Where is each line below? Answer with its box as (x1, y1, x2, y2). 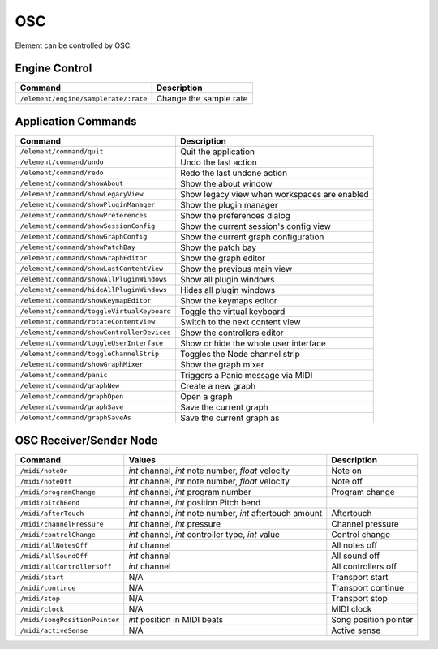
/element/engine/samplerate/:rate (19, 94, 148, 103)
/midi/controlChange (19, 530, 97, 539)
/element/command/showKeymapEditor (19, 296, 152, 305)
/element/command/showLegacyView (19, 190, 144, 199)
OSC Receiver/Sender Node (15, 434, 158, 448)
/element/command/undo (19, 158, 105, 166)
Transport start (331, 572, 389, 583)
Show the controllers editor (179, 327, 284, 338)
